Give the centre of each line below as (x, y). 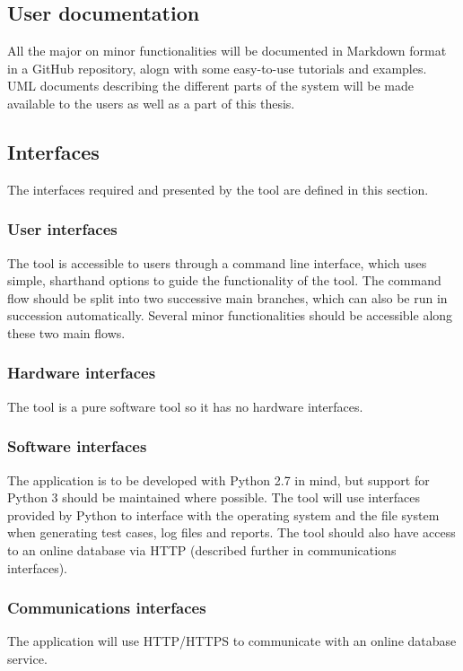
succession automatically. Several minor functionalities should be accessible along (230, 315)
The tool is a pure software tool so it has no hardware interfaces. (185, 406)
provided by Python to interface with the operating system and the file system (223, 514)
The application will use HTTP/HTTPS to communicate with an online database (232, 641)
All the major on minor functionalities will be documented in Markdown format (227, 51)
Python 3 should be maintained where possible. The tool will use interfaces (214, 497)
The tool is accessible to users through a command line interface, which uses (217, 262)
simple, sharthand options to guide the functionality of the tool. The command (224, 280)
